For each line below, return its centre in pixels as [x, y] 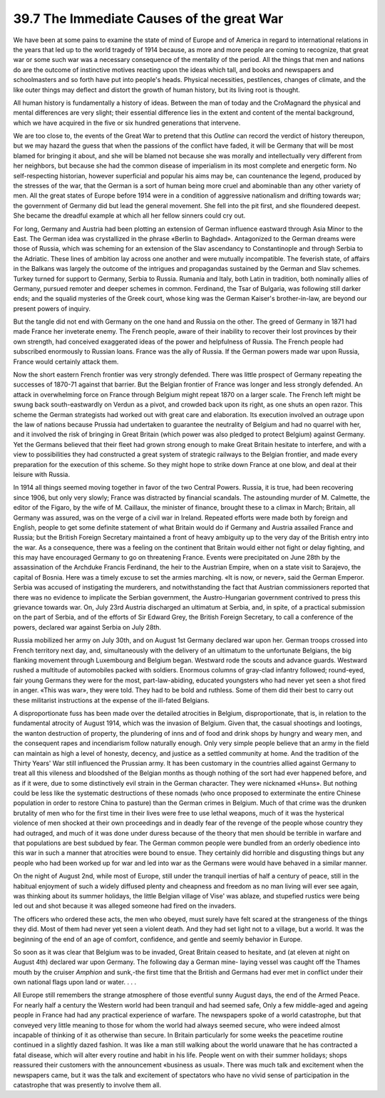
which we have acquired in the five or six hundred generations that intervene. [127, 123]
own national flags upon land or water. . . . [75, 982]
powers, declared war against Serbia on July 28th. [87, 627]
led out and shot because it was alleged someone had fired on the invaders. [125, 906]
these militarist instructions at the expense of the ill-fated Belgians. [111, 700]
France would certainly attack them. [66, 361]
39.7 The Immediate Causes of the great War [148, 19]
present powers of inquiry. [52, 308]
